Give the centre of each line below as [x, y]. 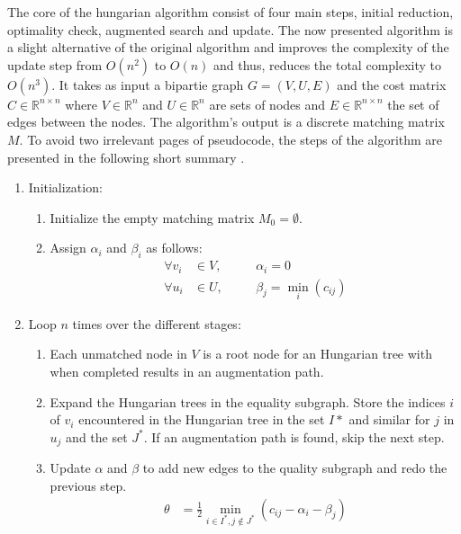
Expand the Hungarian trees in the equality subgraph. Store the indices [248, 401]
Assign [68, 248]
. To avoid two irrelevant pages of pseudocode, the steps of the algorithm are [231, 139]
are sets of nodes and [267, 104]
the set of [413, 104]
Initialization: [65, 187]
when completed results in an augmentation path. [187, 372]
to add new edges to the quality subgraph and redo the [295, 468]
